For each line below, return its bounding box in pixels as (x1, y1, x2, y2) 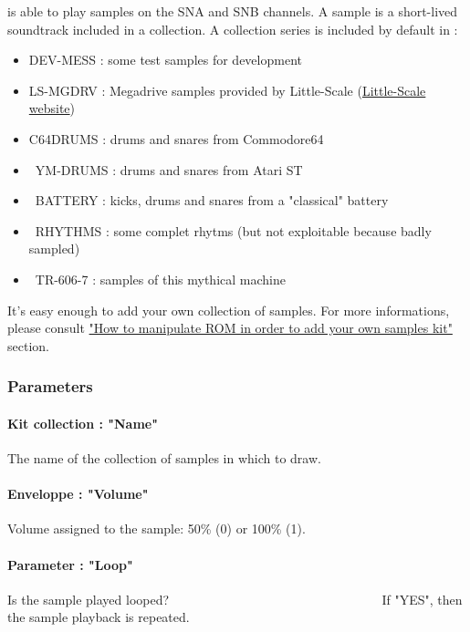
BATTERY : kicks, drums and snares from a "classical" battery (35, 191, 389, 210)
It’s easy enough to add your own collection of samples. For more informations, (7, 300, 450, 319)
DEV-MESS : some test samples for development (28, 50, 302, 69)
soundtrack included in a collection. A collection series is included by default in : (7, 19, 458, 38)
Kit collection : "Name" (7, 413, 158, 432)
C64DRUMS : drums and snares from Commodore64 (28, 129, 324, 148)
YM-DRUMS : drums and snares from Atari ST (35, 160, 303, 179)
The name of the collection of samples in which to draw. (7, 448, 321, 467)
